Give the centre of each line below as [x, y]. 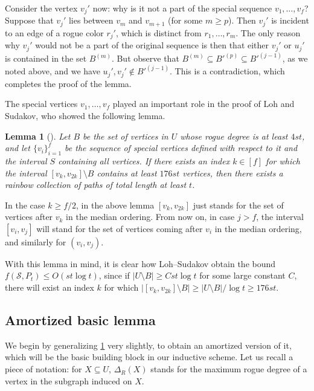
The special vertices [41, 104]
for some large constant [242, 275]
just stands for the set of [238, 205]
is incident [290, 20]
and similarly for [36, 241]
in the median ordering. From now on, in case [150, 217]
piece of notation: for [43, 369]
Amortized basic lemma [80, 320]
